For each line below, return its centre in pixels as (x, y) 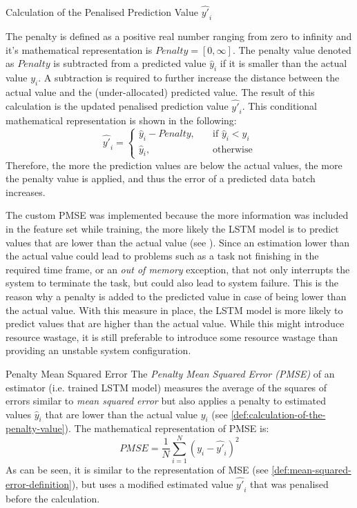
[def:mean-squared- (311, 470)
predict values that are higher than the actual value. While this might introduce (175, 323)
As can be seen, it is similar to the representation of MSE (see (137, 470)
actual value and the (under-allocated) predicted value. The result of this (160, 91)
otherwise (233, 149)
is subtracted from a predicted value (130, 63)
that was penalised (289, 484)
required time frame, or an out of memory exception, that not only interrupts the (178, 269)
